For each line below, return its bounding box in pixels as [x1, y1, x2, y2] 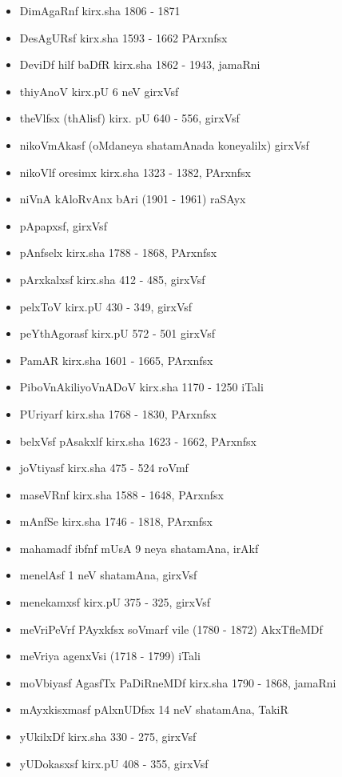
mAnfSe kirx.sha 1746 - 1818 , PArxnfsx [19, 513, 213, 530]
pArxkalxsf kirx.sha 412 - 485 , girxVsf [19, 270, 205, 287]
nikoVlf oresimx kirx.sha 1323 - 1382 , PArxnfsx [19, 163, 251, 180]
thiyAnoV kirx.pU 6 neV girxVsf [19, 82, 179, 99]
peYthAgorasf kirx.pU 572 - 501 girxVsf [19, 325, 215, 342]
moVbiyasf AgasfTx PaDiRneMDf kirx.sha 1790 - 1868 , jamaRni [19, 674, 336, 691]
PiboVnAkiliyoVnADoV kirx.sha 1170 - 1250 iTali [19, 378, 264, 395]
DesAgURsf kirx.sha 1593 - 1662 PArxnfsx [19, 29, 228, 46]
